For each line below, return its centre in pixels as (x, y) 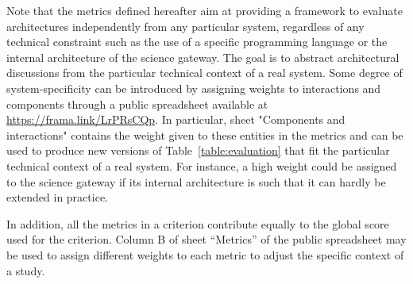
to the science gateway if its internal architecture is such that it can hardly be (196, 181)
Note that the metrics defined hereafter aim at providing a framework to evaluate (205, 10)
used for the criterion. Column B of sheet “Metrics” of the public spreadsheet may (206, 239)
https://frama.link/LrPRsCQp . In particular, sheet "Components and (176, 119)
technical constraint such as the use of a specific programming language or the (197, 42)
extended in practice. (57, 197)
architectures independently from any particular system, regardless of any (185, 26)
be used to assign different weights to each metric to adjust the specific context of (205, 254)
